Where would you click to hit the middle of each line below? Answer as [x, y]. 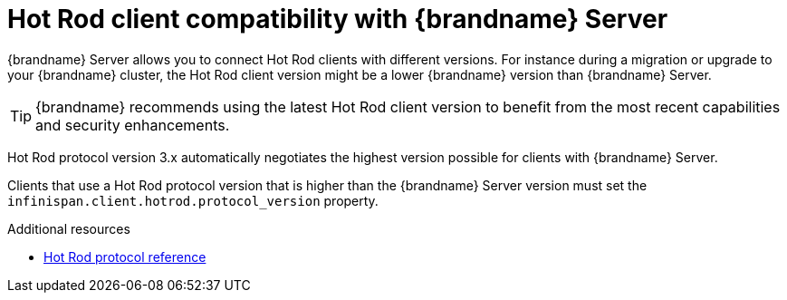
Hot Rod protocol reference [125, 256]
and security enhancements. [133, 125]
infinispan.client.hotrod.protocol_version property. [193, 200]
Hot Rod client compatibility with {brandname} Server [338, 19]
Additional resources [69, 228]
